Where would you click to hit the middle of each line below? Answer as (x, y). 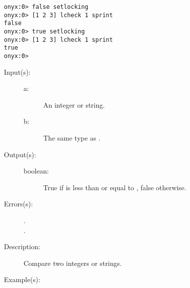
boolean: (36, 171)
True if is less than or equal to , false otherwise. (115, 187)
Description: (22, 246)
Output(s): (20, 154)
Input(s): (17, 72)
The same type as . (72, 137)
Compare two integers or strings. (73, 263)
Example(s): (22, 279)
